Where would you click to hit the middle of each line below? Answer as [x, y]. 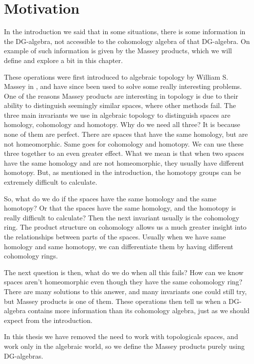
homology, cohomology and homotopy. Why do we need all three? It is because [122, 124]
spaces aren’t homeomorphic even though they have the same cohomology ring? [123, 282]
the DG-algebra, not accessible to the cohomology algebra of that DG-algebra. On [127, 41]
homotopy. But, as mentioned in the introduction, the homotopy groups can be [123, 172]
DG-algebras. [24, 355]
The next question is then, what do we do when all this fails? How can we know [124, 272]
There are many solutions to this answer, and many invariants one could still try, [126, 291]
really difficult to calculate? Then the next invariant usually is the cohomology [122, 217]
